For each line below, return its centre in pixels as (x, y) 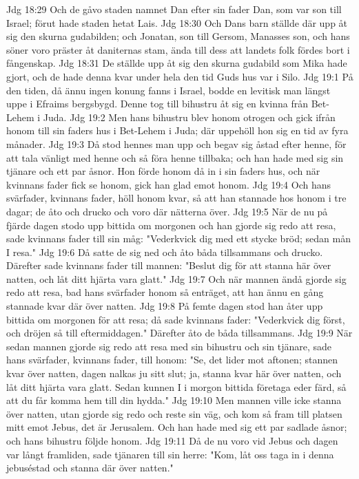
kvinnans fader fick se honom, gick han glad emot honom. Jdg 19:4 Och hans (169, 184)
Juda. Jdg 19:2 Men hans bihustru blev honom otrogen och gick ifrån (189, 117)
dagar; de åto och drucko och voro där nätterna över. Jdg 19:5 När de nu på (167, 211)
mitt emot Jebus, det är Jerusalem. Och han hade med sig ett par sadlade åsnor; (177, 427)
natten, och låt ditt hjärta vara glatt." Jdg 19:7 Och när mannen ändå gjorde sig (176, 278)
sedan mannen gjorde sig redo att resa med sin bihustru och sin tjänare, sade (169, 346)
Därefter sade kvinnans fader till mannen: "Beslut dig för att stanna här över (169, 265)
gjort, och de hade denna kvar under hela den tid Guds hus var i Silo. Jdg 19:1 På (180, 76)
